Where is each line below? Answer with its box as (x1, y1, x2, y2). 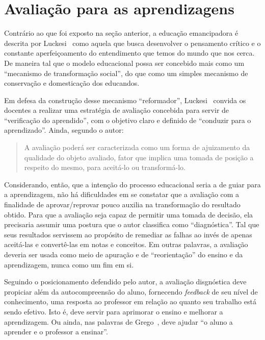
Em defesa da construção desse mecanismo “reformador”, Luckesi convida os (4, 94, 246, 105)
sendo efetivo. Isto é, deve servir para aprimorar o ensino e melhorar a (4, 306, 223, 317)
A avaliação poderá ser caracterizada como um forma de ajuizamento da (24, 142, 250, 153)
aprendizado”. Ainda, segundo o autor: (4, 125, 124, 135)
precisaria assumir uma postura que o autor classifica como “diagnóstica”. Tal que (4, 219, 259, 230)
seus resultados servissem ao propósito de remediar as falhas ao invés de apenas (4, 229, 252, 239)
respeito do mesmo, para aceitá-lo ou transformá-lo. (24, 162, 185, 173)
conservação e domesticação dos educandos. (4, 78, 140, 88)
